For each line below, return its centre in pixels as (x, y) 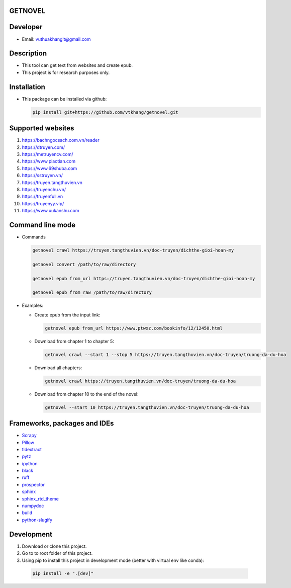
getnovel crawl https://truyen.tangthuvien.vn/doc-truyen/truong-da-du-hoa (140, 381)
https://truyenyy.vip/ (43, 203)
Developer (26, 27)
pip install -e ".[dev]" (63, 574)
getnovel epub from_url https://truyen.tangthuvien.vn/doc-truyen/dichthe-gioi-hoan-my (144, 278)
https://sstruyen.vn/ (42, 176)
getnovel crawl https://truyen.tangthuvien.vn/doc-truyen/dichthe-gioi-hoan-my (133, 250)
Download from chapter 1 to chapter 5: (74, 341)
